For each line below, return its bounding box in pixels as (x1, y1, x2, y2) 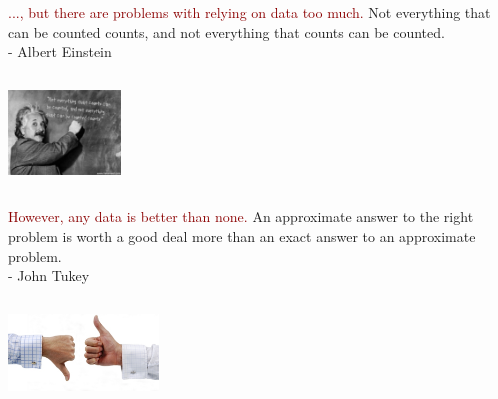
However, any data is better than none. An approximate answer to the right (8, 206, 474, 227)
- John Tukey (8, 265, 90, 286)
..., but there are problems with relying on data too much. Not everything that (8, 2, 491, 22)
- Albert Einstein (8, 41, 112, 62)
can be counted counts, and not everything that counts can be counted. (8, 21, 445, 42)
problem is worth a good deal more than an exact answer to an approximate (8, 226, 476, 246)
